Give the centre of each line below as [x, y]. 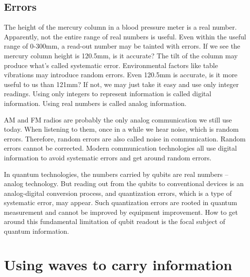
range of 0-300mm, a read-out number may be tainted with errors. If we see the [122, 46]
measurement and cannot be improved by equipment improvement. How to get [121, 212]
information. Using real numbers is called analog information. [95, 103]
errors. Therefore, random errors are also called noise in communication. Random [125, 138]
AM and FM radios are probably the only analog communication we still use [118, 119]
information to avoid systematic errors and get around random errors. [108, 157]
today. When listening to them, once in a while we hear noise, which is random [121, 129]
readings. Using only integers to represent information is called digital [108, 94]
